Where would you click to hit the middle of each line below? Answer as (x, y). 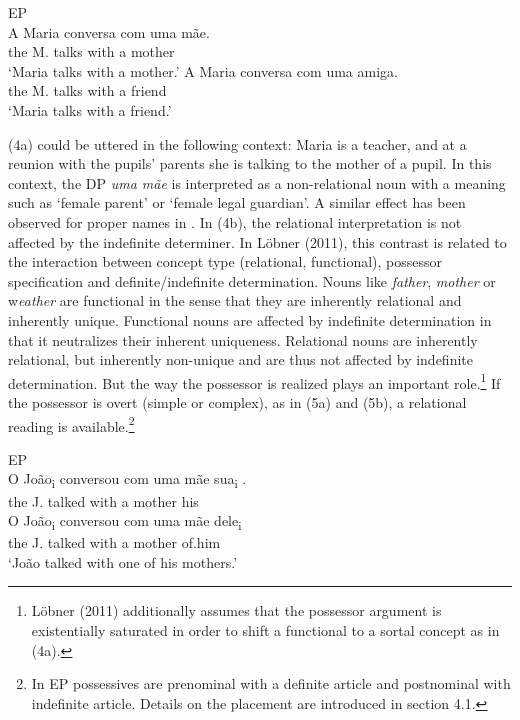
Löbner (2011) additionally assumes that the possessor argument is (236, 610)
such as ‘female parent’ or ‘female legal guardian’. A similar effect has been (237, 202)
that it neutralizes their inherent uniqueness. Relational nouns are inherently (243, 339)
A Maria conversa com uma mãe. (109, 31)
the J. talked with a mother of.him (114, 542)
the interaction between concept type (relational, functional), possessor (225, 261)
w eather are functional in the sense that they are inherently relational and (235, 300)
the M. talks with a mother (91, 51)
